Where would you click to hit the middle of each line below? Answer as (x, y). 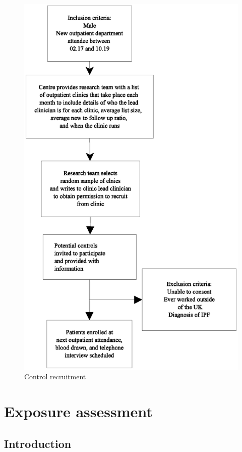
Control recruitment (55, 376)
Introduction (38, 443)
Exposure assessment (78, 411)
